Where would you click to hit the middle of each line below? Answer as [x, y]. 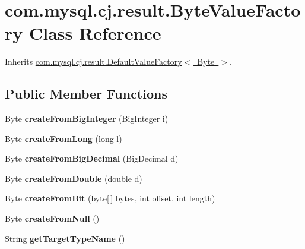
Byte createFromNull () [52, 218]
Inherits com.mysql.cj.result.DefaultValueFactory [93, 62]
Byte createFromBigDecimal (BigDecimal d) [92, 158]
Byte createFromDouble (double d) [74, 178]
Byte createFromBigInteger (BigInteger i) [87, 119]
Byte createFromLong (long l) [63, 138]
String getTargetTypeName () [65, 238]
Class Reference [95, 33]
